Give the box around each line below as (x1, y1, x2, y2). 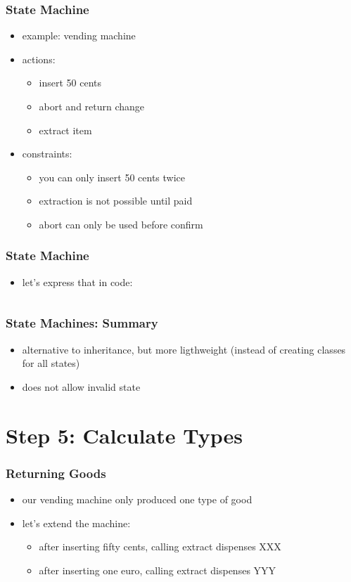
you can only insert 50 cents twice (39, 169, 186, 184)
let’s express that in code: (22, 274, 133, 289)
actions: (22, 51, 56, 66)
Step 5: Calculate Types (6, 420, 243, 449)
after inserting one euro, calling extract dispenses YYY (39, 562, 276, 577)
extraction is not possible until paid (39, 193, 193, 208)
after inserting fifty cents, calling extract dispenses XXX (39, 539, 281, 554)
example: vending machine (22, 28, 136, 43)
